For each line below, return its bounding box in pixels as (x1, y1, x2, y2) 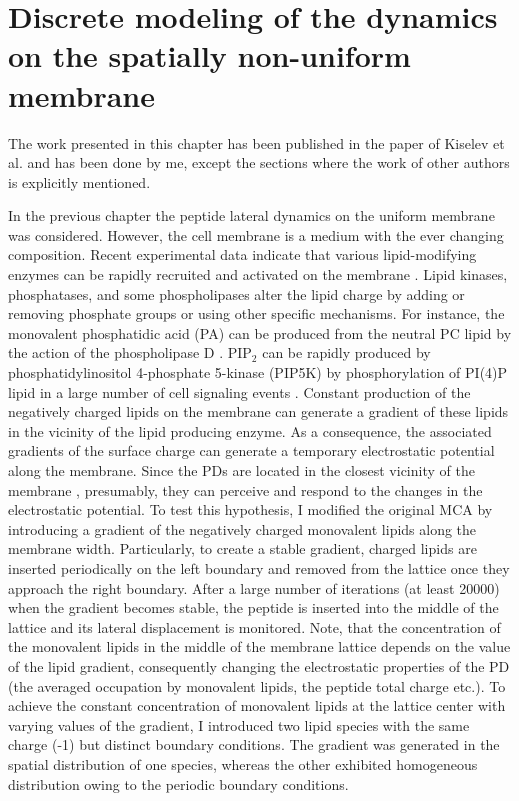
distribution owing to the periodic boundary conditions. (8, 773, 349, 794)
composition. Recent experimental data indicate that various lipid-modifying (8, 244, 477, 265)
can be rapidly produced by (262, 342, 431, 363)
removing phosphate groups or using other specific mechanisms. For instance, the (8, 303, 505, 324)
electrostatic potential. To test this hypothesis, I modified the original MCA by (8, 499, 493, 520)
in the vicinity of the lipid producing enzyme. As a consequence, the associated (8, 420, 492, 441)
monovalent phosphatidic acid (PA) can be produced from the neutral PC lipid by (8, 322, 512, 343)
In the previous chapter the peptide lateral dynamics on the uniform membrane (8, 205, 495, 226)
